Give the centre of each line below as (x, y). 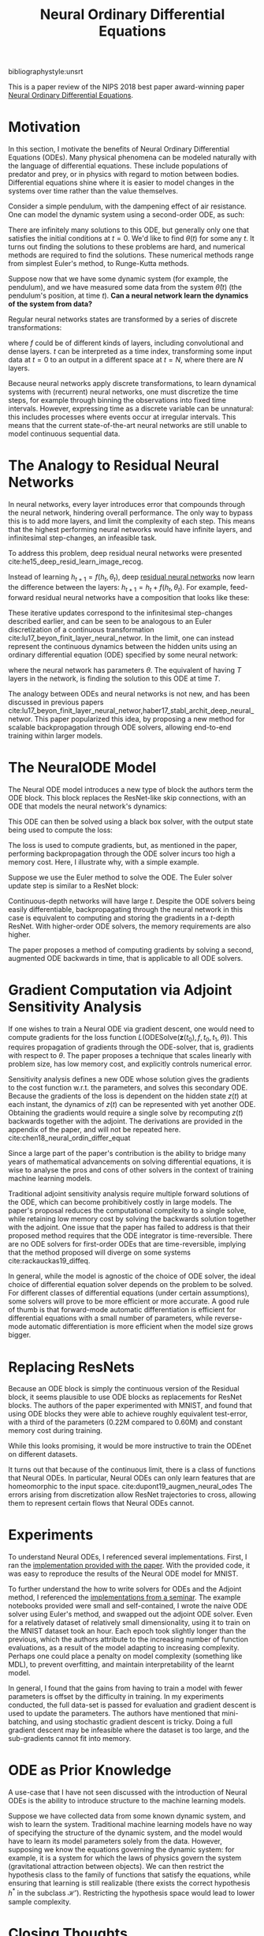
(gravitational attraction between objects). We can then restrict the (116, 1867)
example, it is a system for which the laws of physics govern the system (125, 1858)
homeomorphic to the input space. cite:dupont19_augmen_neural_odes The (130, 1487)
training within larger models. (56, 735)
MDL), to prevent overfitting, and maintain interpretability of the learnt (121, 1664)
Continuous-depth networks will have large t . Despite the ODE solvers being (132, 901)
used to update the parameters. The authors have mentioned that (114, 1713)
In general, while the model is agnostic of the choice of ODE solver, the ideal (132, 1276)
